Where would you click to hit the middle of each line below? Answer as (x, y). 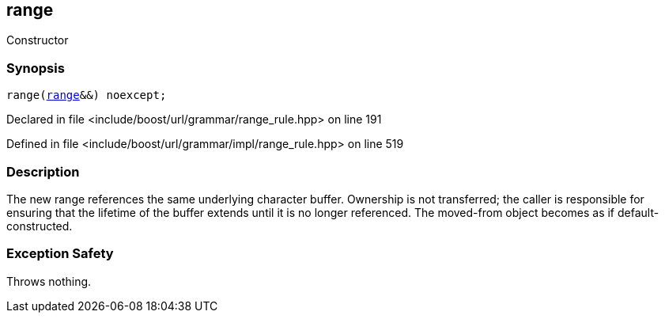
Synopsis (36, 68)
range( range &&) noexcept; (87, 95)
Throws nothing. (49, 281)
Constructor (38, 40)
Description (43, 171)
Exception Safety (60, 254)
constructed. (40, 226)
